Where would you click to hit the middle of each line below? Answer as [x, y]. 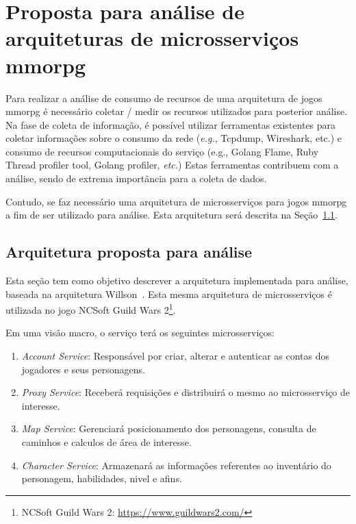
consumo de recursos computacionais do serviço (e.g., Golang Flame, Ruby [162, 151]
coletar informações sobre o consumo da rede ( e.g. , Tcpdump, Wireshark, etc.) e [174, 138]
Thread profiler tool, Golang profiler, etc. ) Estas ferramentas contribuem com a [172, 165]
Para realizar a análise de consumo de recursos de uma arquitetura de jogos [164, 98]
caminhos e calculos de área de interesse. [106, 442]
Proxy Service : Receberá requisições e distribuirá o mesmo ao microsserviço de [186, 392]
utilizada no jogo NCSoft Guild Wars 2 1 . [91, 309]
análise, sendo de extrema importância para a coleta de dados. [136, 178]
